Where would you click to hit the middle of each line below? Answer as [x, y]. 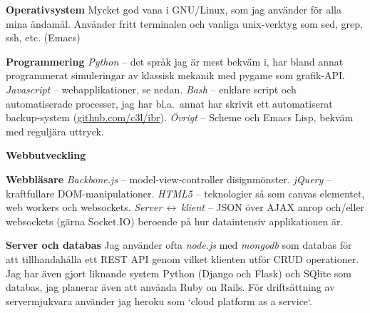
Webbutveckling [46, 155]
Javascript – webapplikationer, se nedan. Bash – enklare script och [151, 89]
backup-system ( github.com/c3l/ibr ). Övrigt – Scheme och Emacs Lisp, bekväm [180, 117]
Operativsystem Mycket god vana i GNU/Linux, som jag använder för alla [174, 9]
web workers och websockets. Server [84, 207]
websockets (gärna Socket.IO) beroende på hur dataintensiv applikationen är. [175, 221]
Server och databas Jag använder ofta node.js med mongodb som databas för [179, 245]
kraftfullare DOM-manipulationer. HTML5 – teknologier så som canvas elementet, [185, 193]
